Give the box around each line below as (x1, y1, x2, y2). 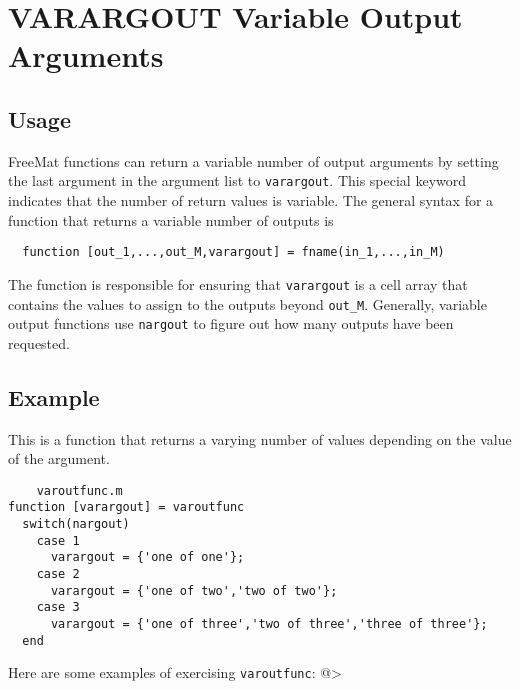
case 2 (36, 567, 80, 582)
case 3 (36, 600, 80, 615)
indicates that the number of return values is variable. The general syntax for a (8, 190, 494, 211)
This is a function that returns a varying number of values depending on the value (8, 428, 512, 449)
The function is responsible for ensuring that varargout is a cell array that (8, 273, 468, 294)
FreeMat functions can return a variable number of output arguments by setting (8, 150, 499, 171)
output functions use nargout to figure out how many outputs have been (8, 313, 454, 334)
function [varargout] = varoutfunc (8, 500, 245, 515)
